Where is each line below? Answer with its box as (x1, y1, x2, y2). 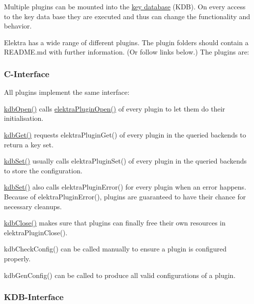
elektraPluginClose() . (4, 227, 68, 237)
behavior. (4, 21, 32, 31)
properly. (4, 253, 31, 263)
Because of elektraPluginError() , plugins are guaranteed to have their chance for (4, 191, 246, 201)
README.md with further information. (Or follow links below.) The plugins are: (4, 47, 249, 57)
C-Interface (4, 67, 50, 80)
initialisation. (4, 113, 44, 123)
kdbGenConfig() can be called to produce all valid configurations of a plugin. (4, 270, 236, 280)
